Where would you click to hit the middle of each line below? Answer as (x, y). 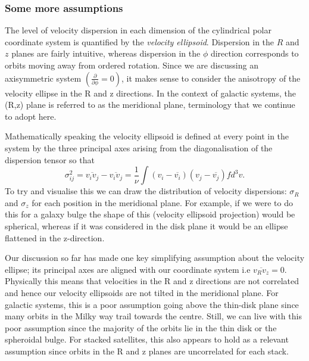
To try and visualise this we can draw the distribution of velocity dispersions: (146, 191)
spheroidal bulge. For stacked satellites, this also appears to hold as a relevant (147, 339)
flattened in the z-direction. (55, 237)
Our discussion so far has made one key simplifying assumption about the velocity (155, 258)
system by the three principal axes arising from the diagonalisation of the (139, 147)
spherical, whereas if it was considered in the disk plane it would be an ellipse (146, 225)
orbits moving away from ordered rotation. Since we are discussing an (132, 65)
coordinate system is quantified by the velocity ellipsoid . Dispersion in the (140, 41)
